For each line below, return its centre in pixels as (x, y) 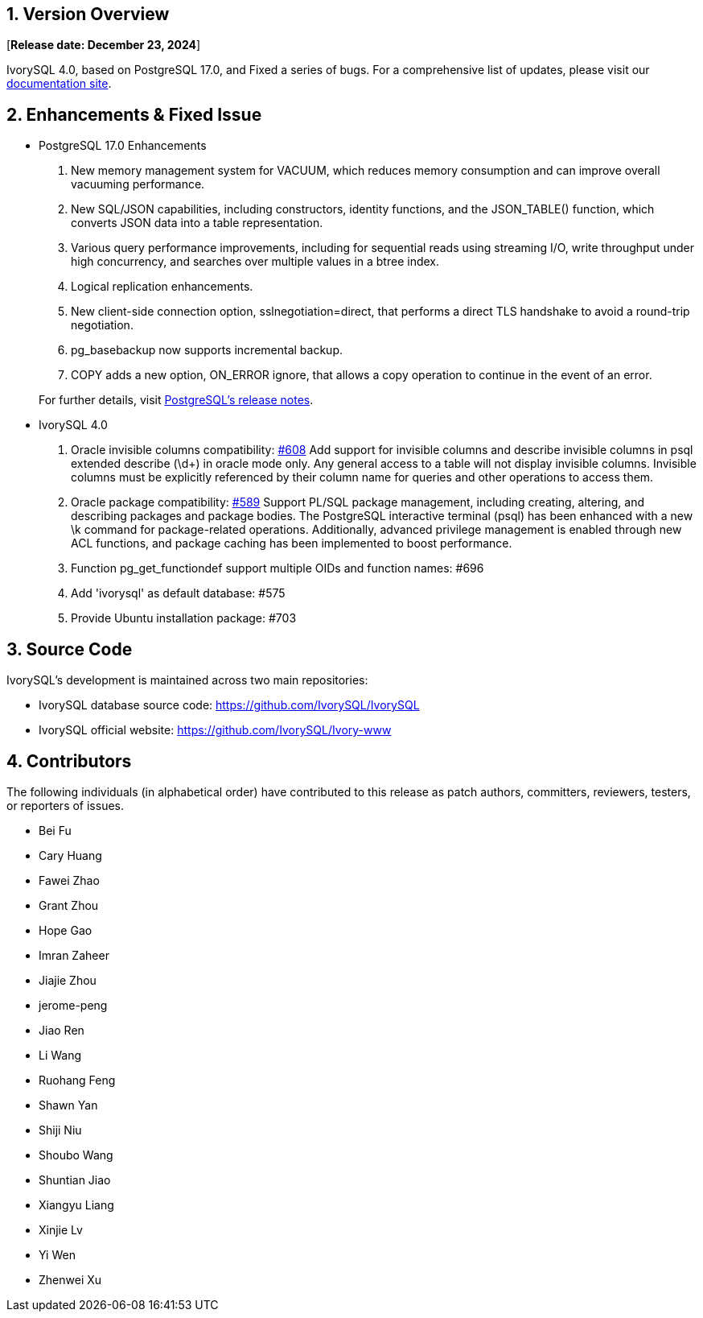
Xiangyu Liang (76, 1204)
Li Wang (60, 1055)
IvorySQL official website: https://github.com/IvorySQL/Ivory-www (215, 730)
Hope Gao (66, 930)
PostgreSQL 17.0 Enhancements (123, 146)
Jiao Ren (62, 1030)
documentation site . (59, 84)
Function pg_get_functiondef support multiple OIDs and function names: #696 (277, 568)
